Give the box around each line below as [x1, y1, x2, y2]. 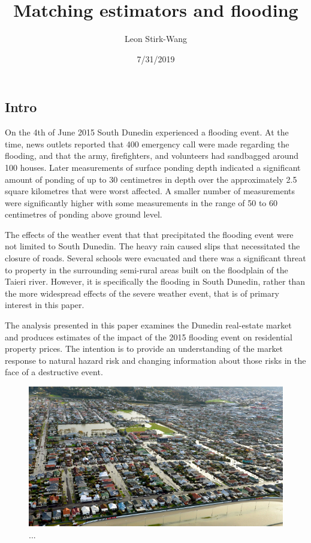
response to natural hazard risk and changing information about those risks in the [5, 354, 306, 366]
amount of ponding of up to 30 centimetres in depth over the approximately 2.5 [5, 173, 297, 185]
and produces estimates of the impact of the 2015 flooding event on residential [5, 330, 292, 343]
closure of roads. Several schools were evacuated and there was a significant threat [5, 252, 306, 264]
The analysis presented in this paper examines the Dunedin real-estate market [5, 319, 292, 331]
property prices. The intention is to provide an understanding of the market [5, 342, 283, 355]
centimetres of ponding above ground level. [5, 208, 162, 221]
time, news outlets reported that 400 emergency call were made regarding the [5, 137, 289, 150]
